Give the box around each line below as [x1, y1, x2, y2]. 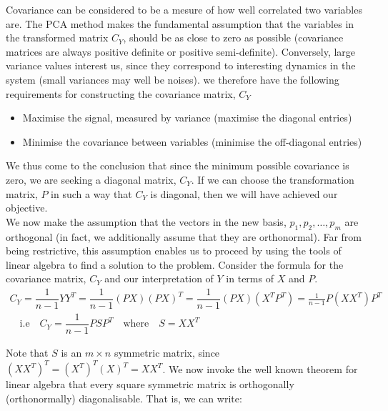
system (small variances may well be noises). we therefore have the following [6, 71, 339, 86]
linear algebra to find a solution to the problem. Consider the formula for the [6, 257, 344, 272]
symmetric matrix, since [114, 345, 220, 360]
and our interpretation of [104, 271, 214, 286]
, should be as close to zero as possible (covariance [123, 30, 344, 45]
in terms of [226, 271, 274, 286]
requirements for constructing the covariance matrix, [6, 86, 236, 101]
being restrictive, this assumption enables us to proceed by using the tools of [6, 243, 342, 258]
